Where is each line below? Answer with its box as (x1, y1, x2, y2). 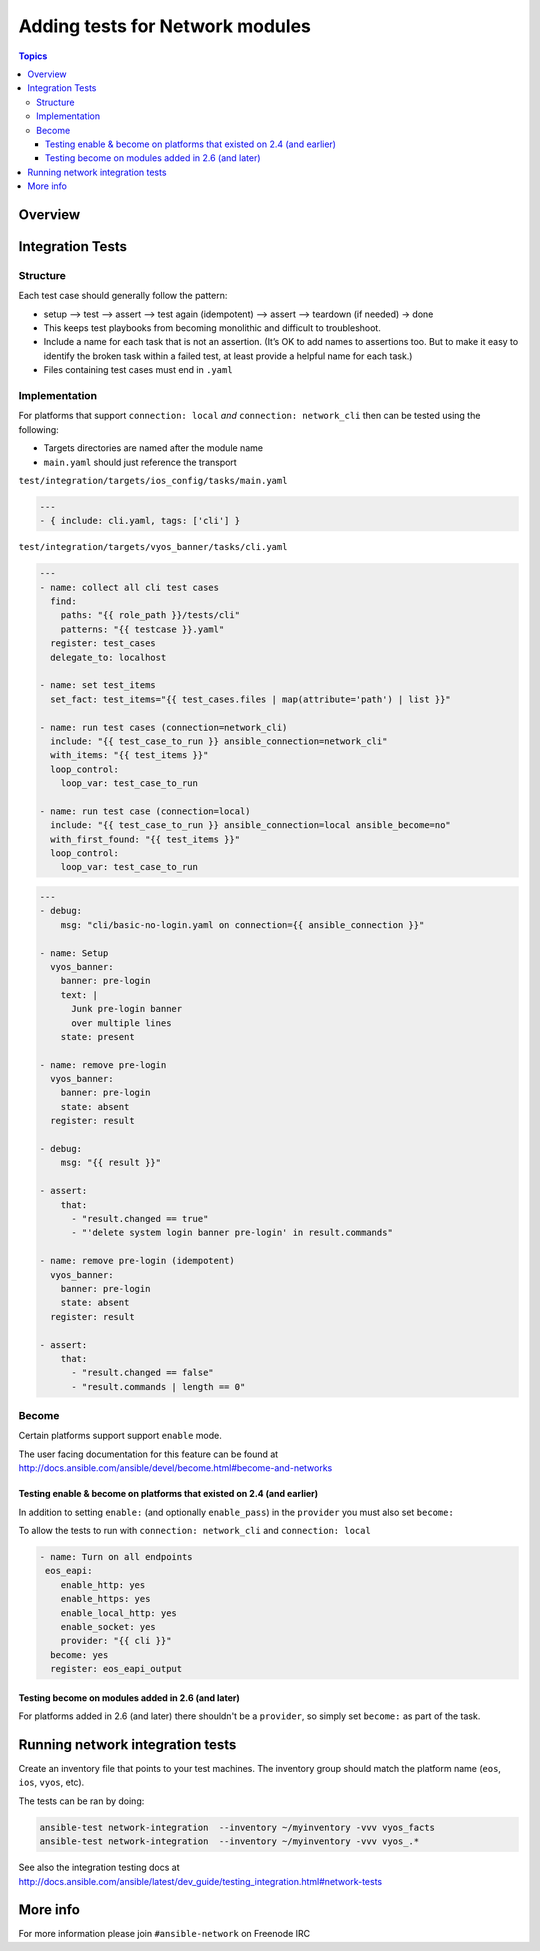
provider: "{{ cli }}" (60, 1635, 172, 1647)
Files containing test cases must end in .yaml (43, 364, 234, 376)
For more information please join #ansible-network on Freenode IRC (18, 1928, 311, 1940)
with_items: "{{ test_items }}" (50, 750, 209, 761)
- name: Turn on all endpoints (39, 1551, 194, 1562)
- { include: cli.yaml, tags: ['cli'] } (39, 515, 240, 527)
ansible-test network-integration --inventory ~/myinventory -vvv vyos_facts (39, 1821, 435, 1833)
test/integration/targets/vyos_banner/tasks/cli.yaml (18, 541, 288, 553)
